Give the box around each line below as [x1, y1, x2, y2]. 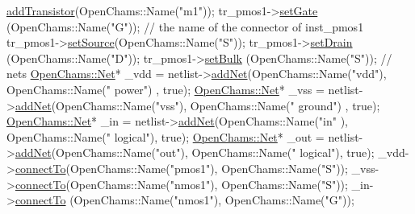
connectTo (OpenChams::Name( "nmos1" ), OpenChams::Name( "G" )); [15, 191, 354, 208]
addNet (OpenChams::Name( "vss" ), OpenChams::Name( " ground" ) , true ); [15, 97, 380, 113]
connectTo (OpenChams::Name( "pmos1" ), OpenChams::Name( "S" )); [15, 159, 348, 176]
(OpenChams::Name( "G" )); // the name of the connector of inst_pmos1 [6, 18, 364, 35]
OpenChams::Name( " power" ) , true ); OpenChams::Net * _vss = [6, 80, 325, 97]
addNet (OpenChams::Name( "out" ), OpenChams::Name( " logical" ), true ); [15, 144, 375, 161]
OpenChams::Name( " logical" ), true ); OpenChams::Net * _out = [6, 128, 325, 145]
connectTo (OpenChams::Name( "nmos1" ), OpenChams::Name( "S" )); [15, 175, 348, 192]
